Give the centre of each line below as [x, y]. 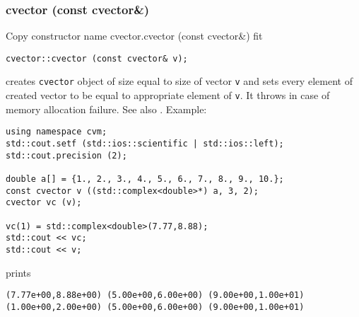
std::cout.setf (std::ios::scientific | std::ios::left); [145, 144]
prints [18, 272]
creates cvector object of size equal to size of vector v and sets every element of [179, 81]
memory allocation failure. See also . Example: [106, 109]
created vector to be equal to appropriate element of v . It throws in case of [168, 95]
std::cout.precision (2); [66, 155]
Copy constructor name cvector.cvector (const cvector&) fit [134, 36]
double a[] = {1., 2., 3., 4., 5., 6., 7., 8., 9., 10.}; [145, 179]
